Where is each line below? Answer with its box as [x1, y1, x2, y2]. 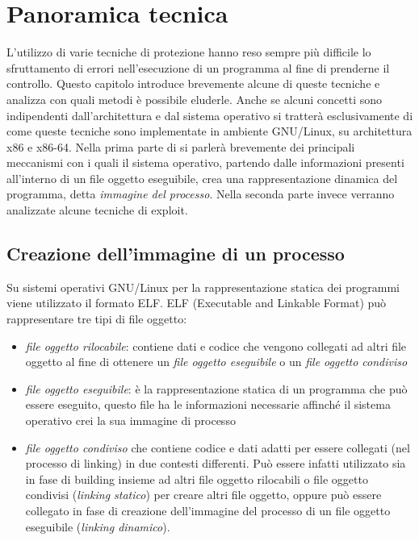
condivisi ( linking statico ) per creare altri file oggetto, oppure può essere [25, 486, 382, 503]
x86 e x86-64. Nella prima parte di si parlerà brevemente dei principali [6, 138, 355, 155]
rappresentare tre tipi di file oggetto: [6, 310, 187, 327]
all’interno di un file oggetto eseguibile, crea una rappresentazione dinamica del [6, 169, 398, 186]
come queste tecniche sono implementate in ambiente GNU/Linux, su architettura [6, 123, 413, 139]
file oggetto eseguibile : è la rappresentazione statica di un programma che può [25, 380, 408, 397]
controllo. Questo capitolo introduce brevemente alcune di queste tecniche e [6, 75, 380, 92]
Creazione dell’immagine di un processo [6, 241, 345, 266]
